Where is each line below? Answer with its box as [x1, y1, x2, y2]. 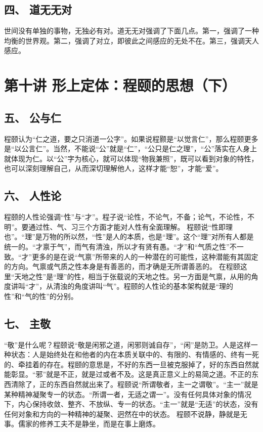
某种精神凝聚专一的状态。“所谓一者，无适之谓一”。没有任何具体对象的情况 [4, 388, 252, 399]
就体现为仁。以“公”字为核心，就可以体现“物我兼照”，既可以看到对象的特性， [4, 153, 258, 163]
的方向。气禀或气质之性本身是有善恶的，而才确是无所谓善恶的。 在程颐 [4, 261, 240, 272]
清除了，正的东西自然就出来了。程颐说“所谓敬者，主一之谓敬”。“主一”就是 [11, 379, 258, 390]
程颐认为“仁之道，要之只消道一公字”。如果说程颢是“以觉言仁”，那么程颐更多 [4, 133, 258, 144]
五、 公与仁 [4, 109, 62, 125]
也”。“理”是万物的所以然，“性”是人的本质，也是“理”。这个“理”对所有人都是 [4, 231, 254, 242]
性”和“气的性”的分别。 [4, 290, 78, 301]
